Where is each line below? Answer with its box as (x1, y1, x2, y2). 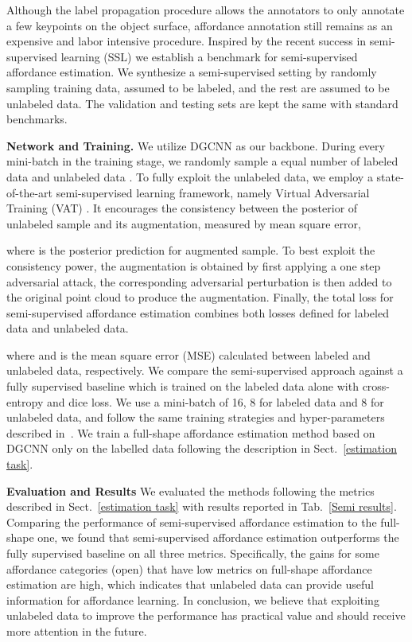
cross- (362, 378, 391, 395)
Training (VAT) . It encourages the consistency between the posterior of (6, 200, 358, 216)
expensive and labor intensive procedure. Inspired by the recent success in (6, 33, 367, 49)
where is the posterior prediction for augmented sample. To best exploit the (6, 242, 375, 259)
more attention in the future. (6, 622, 147, 639)
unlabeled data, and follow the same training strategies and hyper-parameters (6, 409, 385, 426)
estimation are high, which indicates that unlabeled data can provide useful (6, 576, 374, 593)
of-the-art (6, 184, 52, 200)
